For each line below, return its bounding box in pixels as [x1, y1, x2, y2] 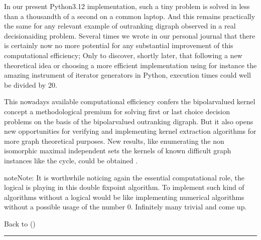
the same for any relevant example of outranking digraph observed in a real [4, 21, 236, 31]
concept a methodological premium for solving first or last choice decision [4, 106, 230, 116]
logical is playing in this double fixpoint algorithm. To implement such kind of [4, 182, 244, 192]
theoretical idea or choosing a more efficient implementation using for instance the [4, 60, 257, 70]
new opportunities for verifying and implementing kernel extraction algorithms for [4, 126, 256, 136]
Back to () [4, 218, 36, 228]
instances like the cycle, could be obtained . [4, 155, 138, 165]
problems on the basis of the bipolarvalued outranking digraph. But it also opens [4, 116, 253, 126]
